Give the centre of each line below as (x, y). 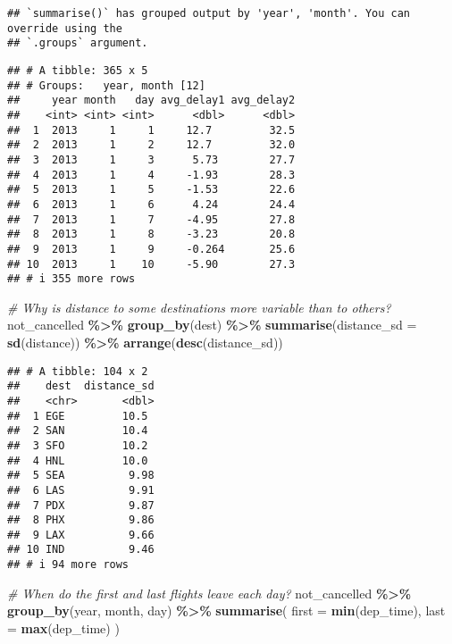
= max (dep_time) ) (63, 627)
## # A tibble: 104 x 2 (78, 371)
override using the (65, 28)
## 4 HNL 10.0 (78, 460)
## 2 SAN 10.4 (78, 431)
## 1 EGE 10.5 (78, 416)
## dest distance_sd (81, 386)
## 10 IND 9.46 (81, 550)
